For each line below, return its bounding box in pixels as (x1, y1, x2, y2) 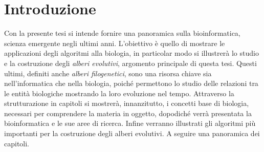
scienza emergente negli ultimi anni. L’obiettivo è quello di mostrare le (4, 37, 225, 48)
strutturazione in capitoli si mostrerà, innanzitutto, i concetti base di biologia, (4, 98, 249, 108)
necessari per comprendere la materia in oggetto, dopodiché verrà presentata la (4, 107, 252, 118)
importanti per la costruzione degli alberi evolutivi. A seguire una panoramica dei (4, 128, 260, 139)
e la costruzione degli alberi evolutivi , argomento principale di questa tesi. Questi (4, 57, 257, 68)
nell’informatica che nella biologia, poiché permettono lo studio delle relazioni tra (4, 78, 258, 89)
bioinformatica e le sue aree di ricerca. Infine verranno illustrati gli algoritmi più (4, 118, 256, 128)
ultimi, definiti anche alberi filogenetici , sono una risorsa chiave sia (4, 68, 212, 78)
